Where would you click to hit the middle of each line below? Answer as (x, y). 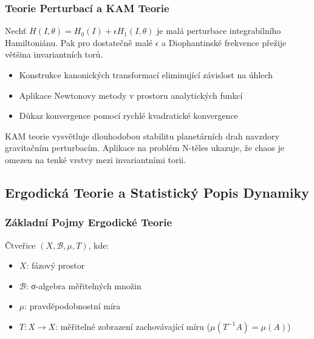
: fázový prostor (56, 265)
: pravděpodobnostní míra (73, 306)
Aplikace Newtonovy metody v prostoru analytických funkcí (131, 95)
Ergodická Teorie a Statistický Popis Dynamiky (157, 192)
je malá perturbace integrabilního (219, 31)
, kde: (99, 245)
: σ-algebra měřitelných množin (84, 285)
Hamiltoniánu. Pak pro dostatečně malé (79, 42)
